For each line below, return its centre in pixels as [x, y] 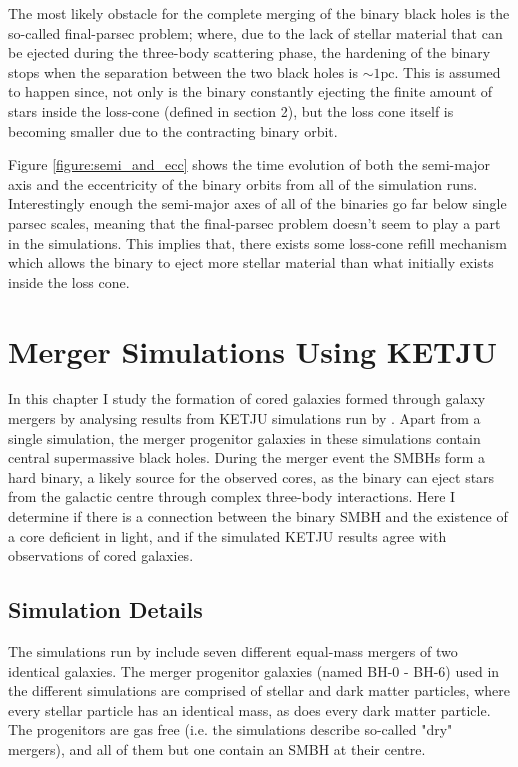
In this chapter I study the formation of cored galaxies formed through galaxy [247, 398]
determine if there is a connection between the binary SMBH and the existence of [258, 516]
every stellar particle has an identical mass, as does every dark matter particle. [249, 709]
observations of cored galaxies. [101, 555]
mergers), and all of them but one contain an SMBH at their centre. [217, 748]
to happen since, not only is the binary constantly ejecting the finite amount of [250, 91]
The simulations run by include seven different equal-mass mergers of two [233, 650]
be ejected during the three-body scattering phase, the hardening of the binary [249, 52]
